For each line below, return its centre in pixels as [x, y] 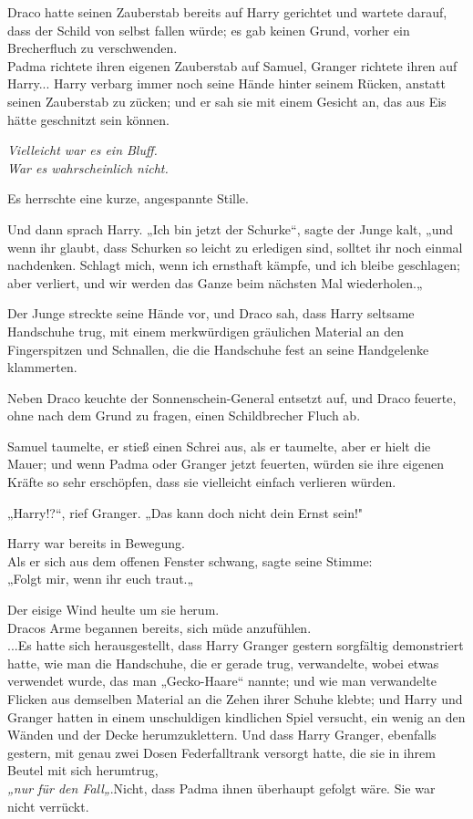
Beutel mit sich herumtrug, [83, 770]
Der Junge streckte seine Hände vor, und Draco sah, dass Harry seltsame [211, 313]
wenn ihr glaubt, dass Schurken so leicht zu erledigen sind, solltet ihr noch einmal [235, 247]
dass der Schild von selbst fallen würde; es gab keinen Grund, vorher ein [209, 30]
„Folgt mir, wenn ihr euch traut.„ [101, 579]
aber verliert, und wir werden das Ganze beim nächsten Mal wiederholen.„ [215, 282]
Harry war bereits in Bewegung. [96, 543]
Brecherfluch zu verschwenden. [93, 48]
